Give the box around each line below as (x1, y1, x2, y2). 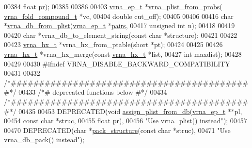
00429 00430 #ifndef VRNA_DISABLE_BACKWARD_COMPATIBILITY (4, 58, 230, 68)
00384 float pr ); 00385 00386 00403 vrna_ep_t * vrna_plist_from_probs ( (4, 1, 222, 11)
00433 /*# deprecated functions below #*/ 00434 (18, 87, 167, 97)
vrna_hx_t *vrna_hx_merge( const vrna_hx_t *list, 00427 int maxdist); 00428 (4, 49, 242, 59)
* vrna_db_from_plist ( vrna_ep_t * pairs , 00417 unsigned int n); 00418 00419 (4, 20, 235, 31)
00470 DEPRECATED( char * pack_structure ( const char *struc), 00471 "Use (4, 125, 231, 135)
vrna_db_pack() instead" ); (4, 134, 85, 145)
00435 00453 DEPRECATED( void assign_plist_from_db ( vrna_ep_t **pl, (18, 106, 242, 116)
